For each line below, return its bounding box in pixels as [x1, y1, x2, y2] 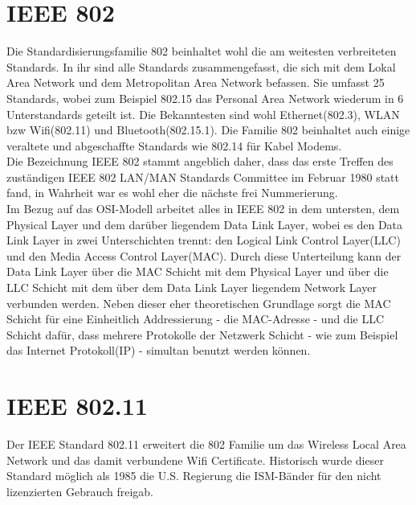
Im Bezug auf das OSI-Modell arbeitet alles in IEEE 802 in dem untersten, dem [6, 200, 400, 217]
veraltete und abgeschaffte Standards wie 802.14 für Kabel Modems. [6, 137, 342, 154]
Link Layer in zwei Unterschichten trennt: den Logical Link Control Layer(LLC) [6, 232, 401, 248]
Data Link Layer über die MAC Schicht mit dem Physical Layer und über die [6, 263, 389, 280]
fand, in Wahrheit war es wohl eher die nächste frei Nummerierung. [6, 184, 338, 201]
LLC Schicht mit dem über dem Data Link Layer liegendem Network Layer [6, 279, 377, 296]
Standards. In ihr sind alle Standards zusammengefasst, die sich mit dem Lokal [6, 58, 396, 75]
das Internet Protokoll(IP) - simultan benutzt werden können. [6, 342, 311, 359]
